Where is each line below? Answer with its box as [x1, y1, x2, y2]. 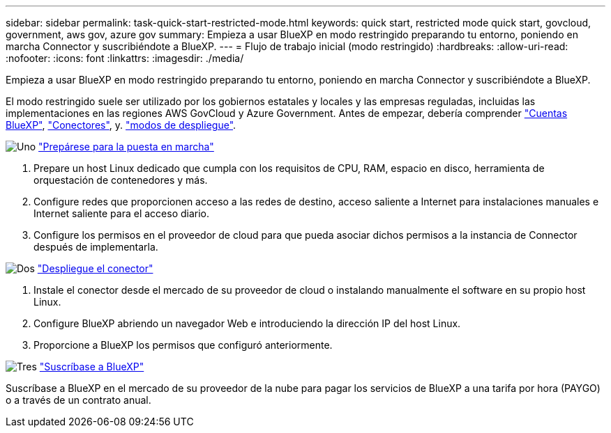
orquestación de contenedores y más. [33, 174, 208, 186]
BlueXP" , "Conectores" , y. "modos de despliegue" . [6, 119, 236, 131]
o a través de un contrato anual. [6, 394, 151, 406]
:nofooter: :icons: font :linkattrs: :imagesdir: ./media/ [6, 52, 244, 64]
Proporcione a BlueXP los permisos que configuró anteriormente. [33, 339, 333, 351]
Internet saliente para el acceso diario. [33, 207, 210, 219]
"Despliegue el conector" [37, 262, 153, 274]
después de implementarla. [33, 241, 158, 253]
